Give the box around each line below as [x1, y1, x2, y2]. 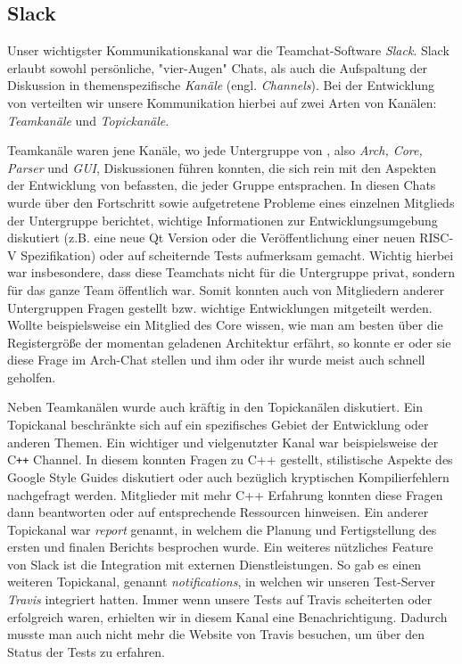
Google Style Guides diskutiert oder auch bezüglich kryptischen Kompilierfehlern [7, 467, 450, 486]
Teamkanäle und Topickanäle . [7, 111, 169, 129]
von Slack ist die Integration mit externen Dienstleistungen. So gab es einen [7, 554, 422, 573]
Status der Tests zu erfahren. [7, 642, 165, 660]
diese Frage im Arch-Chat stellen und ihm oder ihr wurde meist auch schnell [7, 350, 425, 369]
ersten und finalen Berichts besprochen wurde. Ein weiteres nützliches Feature [7, 537, 433, 556]
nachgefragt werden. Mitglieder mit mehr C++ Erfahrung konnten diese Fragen [7, 485, 443, 504]
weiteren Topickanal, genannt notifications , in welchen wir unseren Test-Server [7, 572, 435, 591]
